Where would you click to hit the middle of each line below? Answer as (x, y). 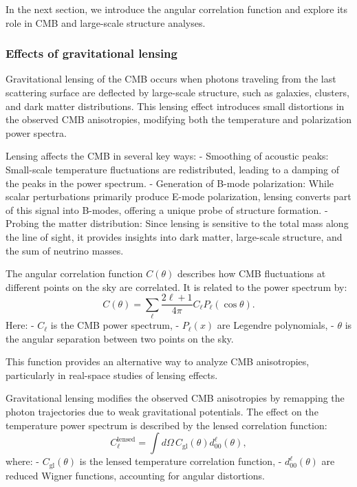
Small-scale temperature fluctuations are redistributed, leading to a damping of (173, 169)
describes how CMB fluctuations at (252, 273)
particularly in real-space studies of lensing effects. (112, 375)
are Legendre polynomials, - (275, 325)
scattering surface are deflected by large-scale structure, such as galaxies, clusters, (177, 92)
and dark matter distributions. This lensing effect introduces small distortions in (175, 106)
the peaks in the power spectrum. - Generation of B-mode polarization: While (170, 183)
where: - (23, 461)
